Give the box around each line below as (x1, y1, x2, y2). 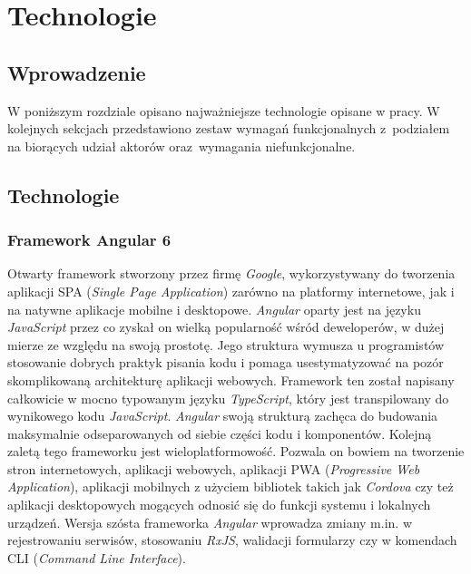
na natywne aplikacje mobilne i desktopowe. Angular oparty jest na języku (7, 299, 421, 318)
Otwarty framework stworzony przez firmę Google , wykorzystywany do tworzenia (7, 264, 456, 283)
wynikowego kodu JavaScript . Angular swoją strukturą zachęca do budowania (7, 406, 438, 425)
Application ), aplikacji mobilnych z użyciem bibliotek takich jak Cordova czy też (7, 477, 454, 496)
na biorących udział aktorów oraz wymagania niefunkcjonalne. (7, 136, 356, 155)
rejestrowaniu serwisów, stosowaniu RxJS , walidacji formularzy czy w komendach (7, 530, 457, 550)
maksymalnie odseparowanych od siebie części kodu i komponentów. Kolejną (7, 423, 432, 443)
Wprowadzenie (7, 58, 146, 86)
